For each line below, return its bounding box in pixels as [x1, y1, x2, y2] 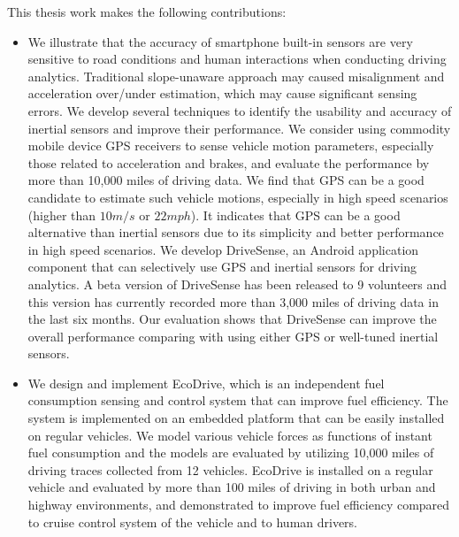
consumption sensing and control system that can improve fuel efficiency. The [27, 391, 448, 410]
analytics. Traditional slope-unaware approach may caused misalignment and [27, 66, 445, 85]
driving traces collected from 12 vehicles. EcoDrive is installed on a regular [27, 460, 433, 479]
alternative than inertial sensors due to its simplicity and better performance [27, 223, 444, 242]
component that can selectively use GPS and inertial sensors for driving [27, 257, 417, 276]
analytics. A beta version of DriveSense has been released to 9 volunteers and [27, 274, 448, 293]
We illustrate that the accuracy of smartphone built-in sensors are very [27, 32, 413, 50]
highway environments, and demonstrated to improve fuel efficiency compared [27, 495, 450, 514]
